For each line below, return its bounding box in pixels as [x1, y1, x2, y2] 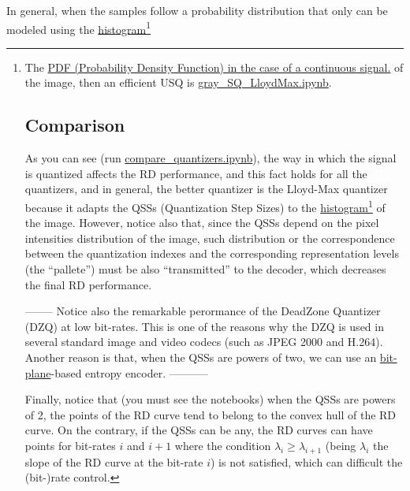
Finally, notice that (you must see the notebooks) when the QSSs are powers [24, 391, 396, 407]
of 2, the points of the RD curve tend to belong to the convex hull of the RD [24, 406, 397, 422]
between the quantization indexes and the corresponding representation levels [24, 245, 399, 262]
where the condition [174, 437, 271, 453]
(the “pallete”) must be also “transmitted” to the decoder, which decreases [24, 261, 386, 277]
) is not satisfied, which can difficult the [211, 453, 403, 470]
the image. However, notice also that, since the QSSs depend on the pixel [24, 214, 379, 231]
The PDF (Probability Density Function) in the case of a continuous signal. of [24, 58, 404, 75]
